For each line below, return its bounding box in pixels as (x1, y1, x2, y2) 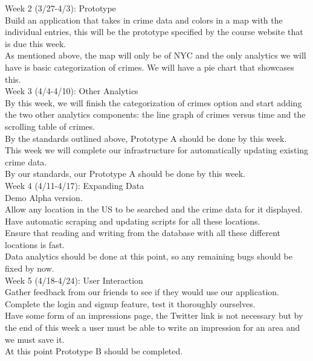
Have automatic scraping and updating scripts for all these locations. (5, 214, 260, 227)
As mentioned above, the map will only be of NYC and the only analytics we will (5, 49, 306, 62)
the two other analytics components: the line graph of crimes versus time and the (5, 108, 306, 121)
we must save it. (5, 333, 65, 345)
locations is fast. (5, 238, 65, 251)
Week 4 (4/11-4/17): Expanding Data (5, 179, 144, 191)
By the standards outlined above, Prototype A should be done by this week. (5, 132, 287, 144)
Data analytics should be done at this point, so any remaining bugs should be (5, 250, 292, 263)
